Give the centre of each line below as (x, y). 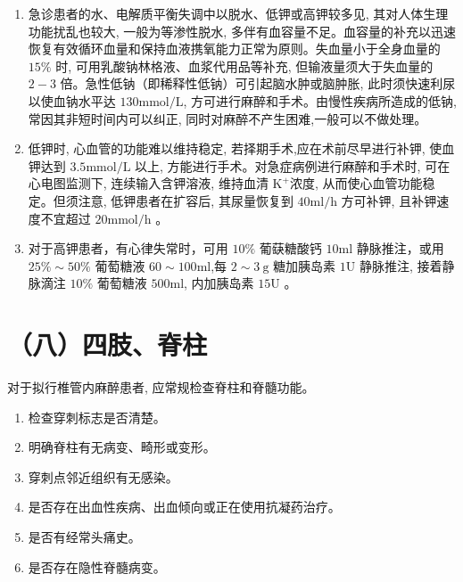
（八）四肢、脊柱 (107, 344)
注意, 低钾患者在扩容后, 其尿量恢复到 (186, 200)
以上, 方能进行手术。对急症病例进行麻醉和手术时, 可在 (293, 165)
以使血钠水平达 (72, 100)
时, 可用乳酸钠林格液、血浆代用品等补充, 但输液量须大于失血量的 (244, 66)
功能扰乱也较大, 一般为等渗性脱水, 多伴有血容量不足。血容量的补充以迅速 (242, 31)
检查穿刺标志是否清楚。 (97, 417)
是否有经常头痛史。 (84, 537)
